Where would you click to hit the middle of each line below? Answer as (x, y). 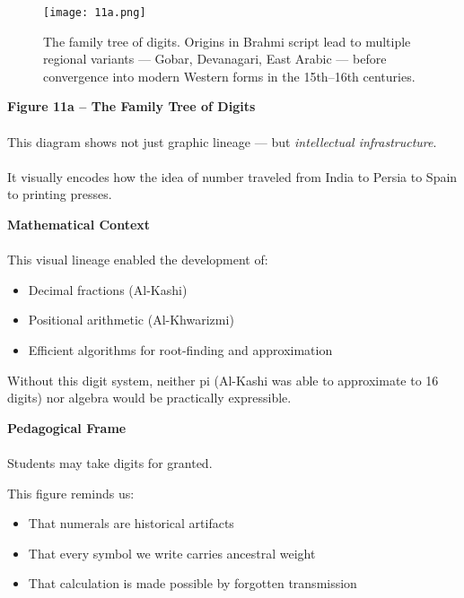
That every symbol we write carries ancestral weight (172, 553)
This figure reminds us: (71, 493)
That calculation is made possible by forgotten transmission (193, 583)
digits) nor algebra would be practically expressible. (149, 398)
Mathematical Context (79, 224)
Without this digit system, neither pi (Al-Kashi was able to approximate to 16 (223, 380)
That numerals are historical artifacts (131, 523)
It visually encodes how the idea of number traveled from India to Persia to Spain (232, 176)
